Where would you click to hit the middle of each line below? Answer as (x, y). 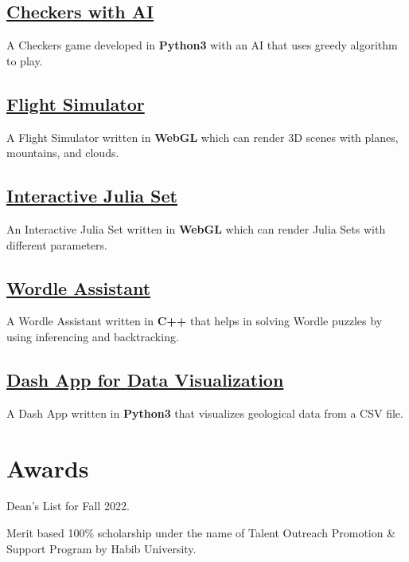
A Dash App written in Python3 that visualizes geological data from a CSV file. (205, 413)
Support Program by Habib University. (101, 548)
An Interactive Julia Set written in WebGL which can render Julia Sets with (196, 228)
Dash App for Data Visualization (145, 379)
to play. (25, 60)
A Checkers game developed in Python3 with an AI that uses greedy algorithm (202, 45)
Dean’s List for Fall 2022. (68, 506)
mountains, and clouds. (63, 153)
